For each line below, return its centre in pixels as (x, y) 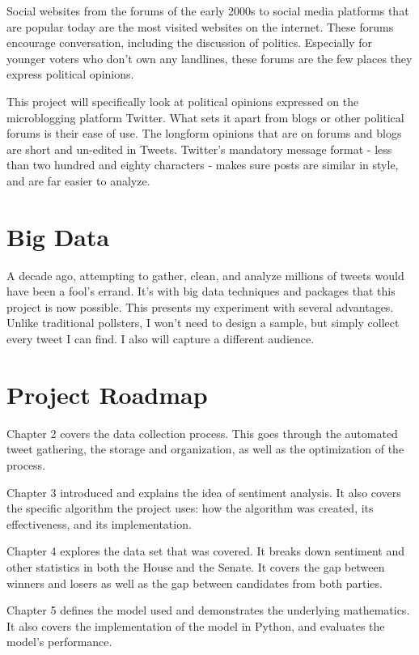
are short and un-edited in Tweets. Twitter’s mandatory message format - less (199, 149)
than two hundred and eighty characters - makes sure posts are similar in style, (203, 165)
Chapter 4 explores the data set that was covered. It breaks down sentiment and (206, 551)
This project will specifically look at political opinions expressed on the (183, 101)
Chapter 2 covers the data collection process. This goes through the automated (202, 433)
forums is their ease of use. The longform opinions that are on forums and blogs (204, 133)
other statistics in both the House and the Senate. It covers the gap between (196, 566)
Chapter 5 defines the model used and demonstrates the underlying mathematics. (208, 610)
